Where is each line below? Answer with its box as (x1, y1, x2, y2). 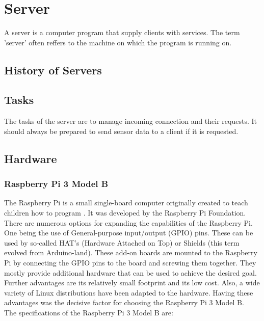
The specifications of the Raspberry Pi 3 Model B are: (4, 307, 173, 318)
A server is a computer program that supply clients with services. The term (4, 27, 240, 38)
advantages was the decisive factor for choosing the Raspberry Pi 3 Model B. (4, 297, 244, 308)
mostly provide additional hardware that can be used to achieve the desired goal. (4, 267, 257, 278)
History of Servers (4, 62, 102, 77)
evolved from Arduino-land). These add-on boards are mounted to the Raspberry (4, 247, 257, 258)
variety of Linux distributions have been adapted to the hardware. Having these (4, 287, 253, 298)
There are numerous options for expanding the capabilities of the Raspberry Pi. (4, 217, 253, 228)
